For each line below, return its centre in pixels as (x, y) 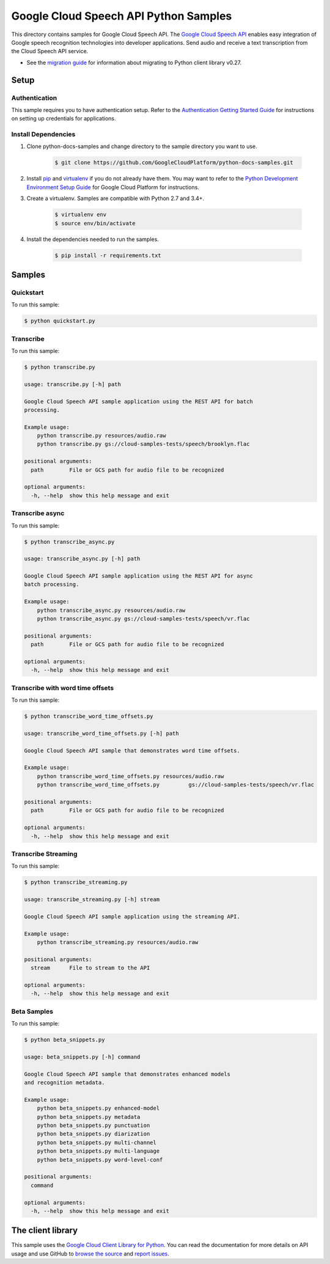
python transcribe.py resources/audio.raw (101, 436)
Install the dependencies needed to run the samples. (93, 239)
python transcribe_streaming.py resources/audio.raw (118, 942)
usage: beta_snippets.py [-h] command (82, 1057)
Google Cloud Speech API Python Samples (122, 16)
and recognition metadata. (64, 1083)
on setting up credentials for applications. (64, 119)
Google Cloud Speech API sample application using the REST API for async (139, 576)
